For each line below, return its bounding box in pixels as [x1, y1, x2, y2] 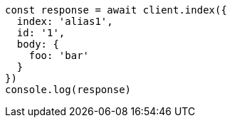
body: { [16, 38, 59, 50]
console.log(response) [5, 84, 132, 95]
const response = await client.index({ [5, 4, 227, 16]
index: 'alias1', [16, 16, 113, 27]
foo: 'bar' [28, 50, 90, 61]
